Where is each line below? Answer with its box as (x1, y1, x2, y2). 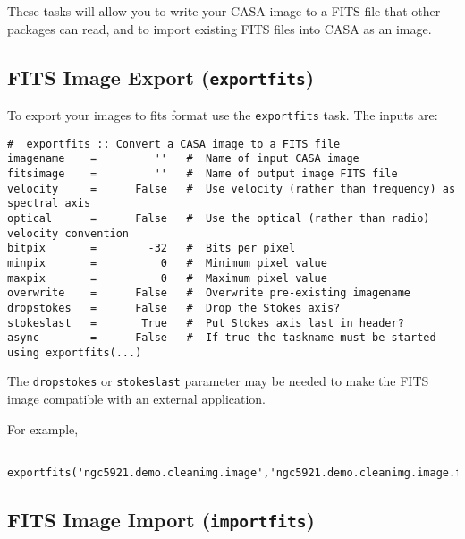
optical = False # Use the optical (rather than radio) (7, 211, 430, 225)
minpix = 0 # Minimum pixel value (7, 256, 327, 269)
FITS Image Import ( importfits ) (7, 506, 315, 534)
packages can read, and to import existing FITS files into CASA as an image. (7, 19, 432, 38)
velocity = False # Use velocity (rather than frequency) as (7, 182, 456, 195)
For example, (7, 419, 79, 438)
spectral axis (7, 197, 91, 210)
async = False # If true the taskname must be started (7, 331, 436, 345)
